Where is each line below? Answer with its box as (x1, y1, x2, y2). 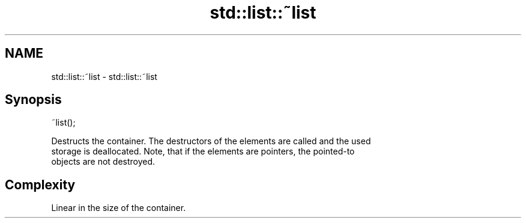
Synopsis (5, 92, 62, 108)
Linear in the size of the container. (51, 203, 186, 213)
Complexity (5, 177, 76, 192)
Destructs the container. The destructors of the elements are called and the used (51, 136, 371, 147)
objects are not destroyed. (51, 156, 156, 167)
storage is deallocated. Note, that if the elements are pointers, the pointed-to (51, 146, 355, 157)
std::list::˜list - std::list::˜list (51, 71, 157, 82)
